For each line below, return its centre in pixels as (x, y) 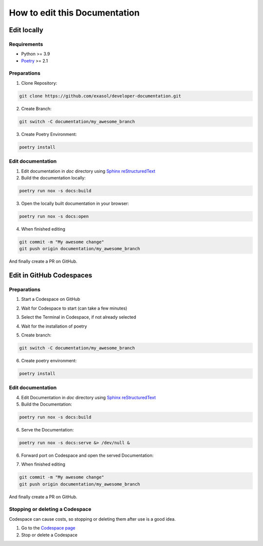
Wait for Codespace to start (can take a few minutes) (74, 308)
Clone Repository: (39, 83)
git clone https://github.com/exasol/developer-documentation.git (100, 96)
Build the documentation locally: (54, 177)
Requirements (26, 44)
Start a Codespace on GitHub (51, 299)
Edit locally (26, 30)
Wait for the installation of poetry (54, 326)
